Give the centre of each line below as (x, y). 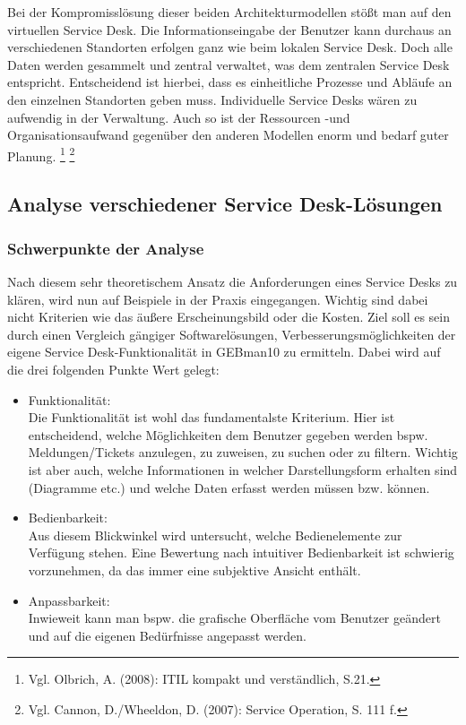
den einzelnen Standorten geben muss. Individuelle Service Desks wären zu (212, 99)
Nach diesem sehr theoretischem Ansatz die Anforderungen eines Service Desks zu (233, 281)
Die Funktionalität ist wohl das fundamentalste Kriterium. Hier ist (211, 417)
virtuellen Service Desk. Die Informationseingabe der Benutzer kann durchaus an (229, 29)
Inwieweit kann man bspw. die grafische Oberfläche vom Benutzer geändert (234, 618)
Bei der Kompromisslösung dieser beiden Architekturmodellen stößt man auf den (229, 12)
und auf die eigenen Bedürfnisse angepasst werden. (167, 635)
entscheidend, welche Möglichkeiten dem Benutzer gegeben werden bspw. (228, 434)
